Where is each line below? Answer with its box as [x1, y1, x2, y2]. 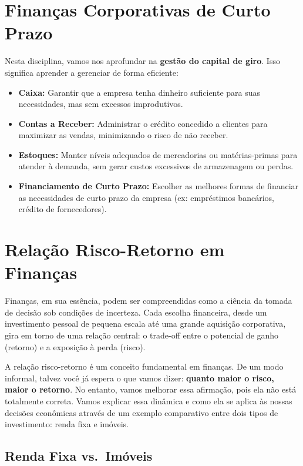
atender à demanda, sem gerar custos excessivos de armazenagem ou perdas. [18, 160, 294, 172]
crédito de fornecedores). [18, 203, 107, 215]
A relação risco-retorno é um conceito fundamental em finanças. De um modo [5, 360, 284, 373]
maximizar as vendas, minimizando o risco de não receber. [18, 129, 228, 141]
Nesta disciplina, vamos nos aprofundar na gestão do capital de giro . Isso [5, 55, 280, 67]
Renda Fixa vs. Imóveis [5, 447, 153, 465]
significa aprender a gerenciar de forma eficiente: [5, 66, 179, 78]
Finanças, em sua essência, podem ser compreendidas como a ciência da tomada [5, 294, 292, 307]
